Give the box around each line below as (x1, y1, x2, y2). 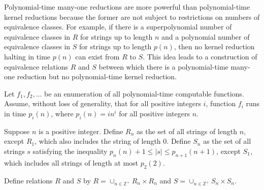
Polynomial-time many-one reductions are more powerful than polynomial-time (4, 2, 250, 12)
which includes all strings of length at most (4, 157, 139, 168)
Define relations (4, 175, 53, 185)
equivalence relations (4, 61, 69, 72)
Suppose (4, 125, 30, 136)
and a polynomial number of (161, 31, 250, 42)
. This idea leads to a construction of (143, 51, 257, 61)
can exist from (75, 51, 120, 61)
